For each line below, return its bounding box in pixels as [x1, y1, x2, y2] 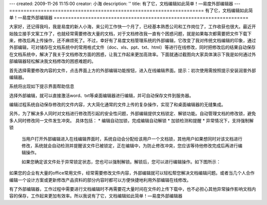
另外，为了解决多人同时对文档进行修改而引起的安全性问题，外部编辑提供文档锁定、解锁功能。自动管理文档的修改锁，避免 [9, 110, 256, 116]
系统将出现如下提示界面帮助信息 [9, 83, 74, 89]
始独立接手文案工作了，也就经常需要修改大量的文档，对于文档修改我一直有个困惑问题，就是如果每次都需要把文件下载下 [9, 30, 252, 37]
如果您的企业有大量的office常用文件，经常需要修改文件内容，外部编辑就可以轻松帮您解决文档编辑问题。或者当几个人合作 [9, 170, 255, 176]
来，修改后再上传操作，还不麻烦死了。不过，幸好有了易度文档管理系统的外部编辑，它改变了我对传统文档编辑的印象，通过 [9, 37, 256, 43]
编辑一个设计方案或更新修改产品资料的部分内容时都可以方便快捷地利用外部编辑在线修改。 [9, 177, 191, 183]
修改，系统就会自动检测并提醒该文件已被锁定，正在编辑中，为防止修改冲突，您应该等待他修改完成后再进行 [21, 143, 238, 149]
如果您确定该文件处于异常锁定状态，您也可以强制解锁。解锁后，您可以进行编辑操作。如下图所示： [21, 158, 221, 164]
